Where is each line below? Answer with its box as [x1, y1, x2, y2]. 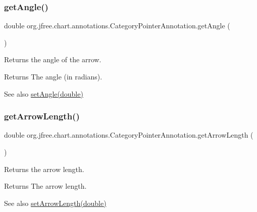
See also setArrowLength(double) [4, 197, 107, 208]
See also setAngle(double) [4, 88, 83, 99]
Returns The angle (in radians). [4, 71, 102, 81]
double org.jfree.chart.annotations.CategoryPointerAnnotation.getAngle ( [4, 20, 230, 31]
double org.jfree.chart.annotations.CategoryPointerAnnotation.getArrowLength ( [4, 130, 253, 140]
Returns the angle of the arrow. [4, 54, 101, 65]
